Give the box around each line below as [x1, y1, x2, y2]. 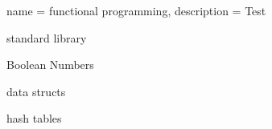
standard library [6, 29, 87, 46]
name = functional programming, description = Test [6, 2, 266, 18]
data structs [6, 83, 66, 99]
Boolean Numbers [6, 56, 94, 73]
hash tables [6, 110, 62, 127]
